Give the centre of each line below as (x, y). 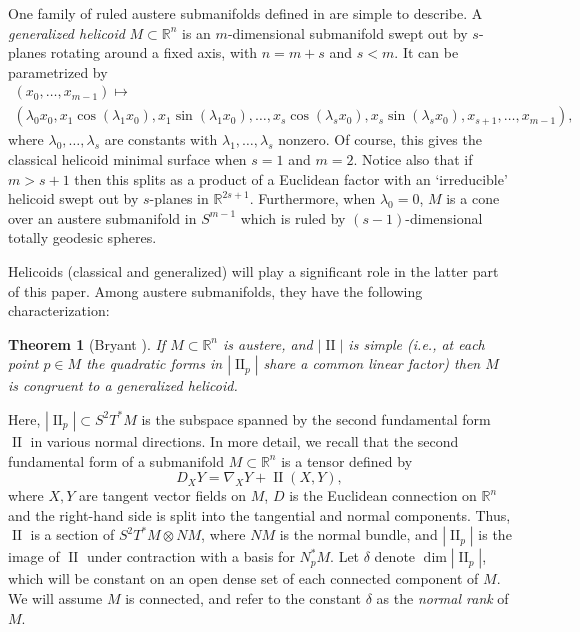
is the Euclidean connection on (383, 495)
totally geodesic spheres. (82, 237)
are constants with (161, 139)
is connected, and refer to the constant (243, 597)
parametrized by (58, 71)
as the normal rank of (442, 597)
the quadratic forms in (154, 363)
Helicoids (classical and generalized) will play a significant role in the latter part (253, 271)
